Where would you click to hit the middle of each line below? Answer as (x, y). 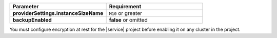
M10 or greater (126, 13)
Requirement (125, 6)
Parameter (26, 6)
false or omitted (128, 20)
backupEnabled (32, 20)
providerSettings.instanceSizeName (58, 13)
